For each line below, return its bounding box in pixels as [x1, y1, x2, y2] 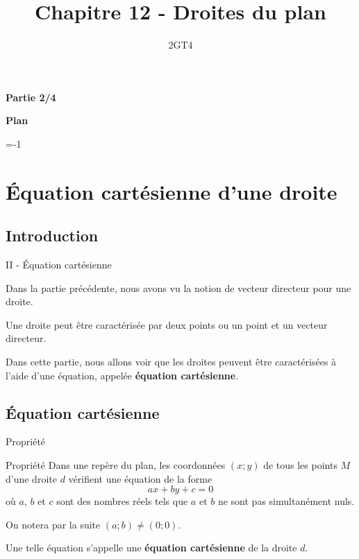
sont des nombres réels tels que [56, 494, 188, 508]
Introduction [6, 225, 99, 246]
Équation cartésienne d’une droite [6, 177, 337, 205]
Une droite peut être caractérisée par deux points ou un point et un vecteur [6, 317, 328, 332]
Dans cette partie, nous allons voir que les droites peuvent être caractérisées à [6, 354, 337, 369]
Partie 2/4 [6, 89, 56, 104]
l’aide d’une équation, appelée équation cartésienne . [6, 368, 239, 382]
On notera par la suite [6, 517, 101, 531]
